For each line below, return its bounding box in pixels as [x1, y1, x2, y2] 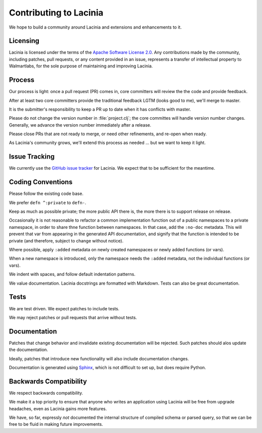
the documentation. [9, 347, 49, 353]
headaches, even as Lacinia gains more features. [9, 405, 107, 412]
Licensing [9, 37, 40, 45]
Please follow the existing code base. [9, 191, 83, 196]
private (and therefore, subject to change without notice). [9, 238, 124, 243]
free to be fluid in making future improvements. [9, 421, 103, 427]
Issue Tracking [9, 153, 55, 161]
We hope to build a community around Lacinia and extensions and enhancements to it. [9, 24, 182, 30]
